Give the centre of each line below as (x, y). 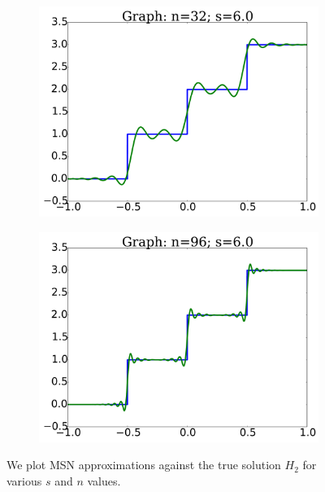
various (24, 480)
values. (104, 480)
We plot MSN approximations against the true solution (144, 465)
